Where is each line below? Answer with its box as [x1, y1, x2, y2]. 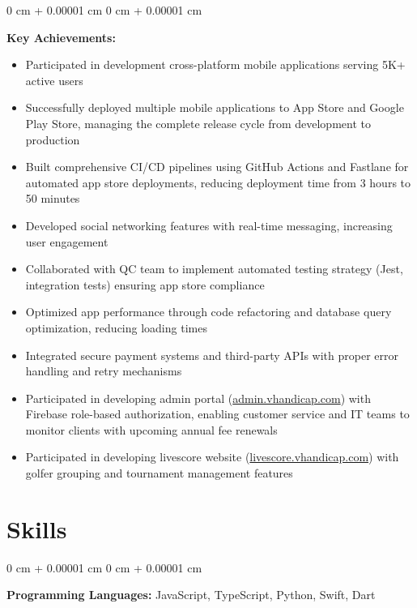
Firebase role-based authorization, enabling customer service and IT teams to [25, 405, 410, 422]
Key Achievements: [6, 28, 116, 45]
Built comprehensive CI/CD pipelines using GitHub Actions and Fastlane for [25, 158, 409, 175]
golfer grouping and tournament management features [25, 465, 293, 482]
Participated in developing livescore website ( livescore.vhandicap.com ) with [25, 448, 399, 465]
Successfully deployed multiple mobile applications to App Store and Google [25, 99, 404, 116]
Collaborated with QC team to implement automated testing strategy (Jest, [25, 260, 403, 277]
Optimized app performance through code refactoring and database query [25, 303, 392, 320]
